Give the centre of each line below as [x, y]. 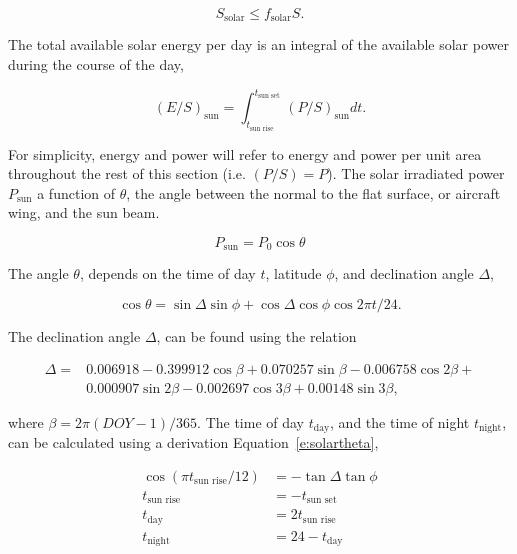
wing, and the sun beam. [84, 212]
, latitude [293, 273]
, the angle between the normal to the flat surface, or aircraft [313, 192]
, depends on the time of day [167, 273]
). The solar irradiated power [416, 173]
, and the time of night [400, 421]
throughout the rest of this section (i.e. [127, 173]
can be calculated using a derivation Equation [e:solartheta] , [193, 442]
